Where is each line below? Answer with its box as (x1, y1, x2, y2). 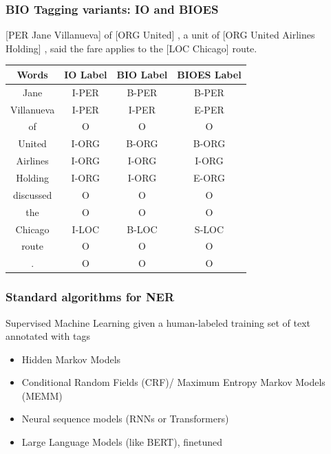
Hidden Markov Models (21, 352, 121, 366)
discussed (12, 187, 52, 202)
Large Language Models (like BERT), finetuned (21, 435, 223, 449)
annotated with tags (6, 329, 90, 343)
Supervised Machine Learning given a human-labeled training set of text (6, 315, 311, 329)
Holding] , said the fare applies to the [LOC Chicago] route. (6, 41, 257, 55)
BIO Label (116, 67, 168, 81)
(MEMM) (21, 388, 63, 402)
